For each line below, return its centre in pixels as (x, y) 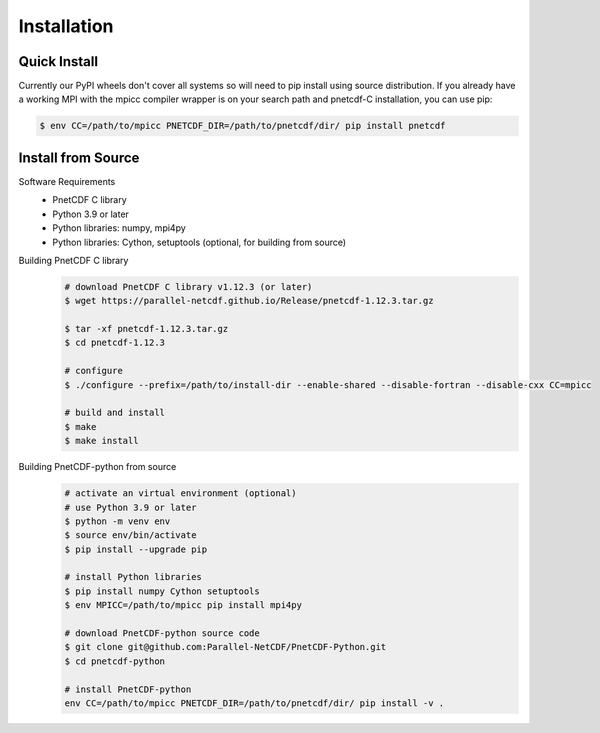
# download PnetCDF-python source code (162, 633)
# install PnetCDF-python (128, 689)
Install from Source (79, 157)
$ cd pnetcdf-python (114, 661)
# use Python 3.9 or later (130, 507)
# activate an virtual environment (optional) (180, 493)
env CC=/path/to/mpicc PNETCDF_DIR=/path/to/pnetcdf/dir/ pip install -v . (254, 703)
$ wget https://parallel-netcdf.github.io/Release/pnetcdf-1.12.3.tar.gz (249, 301)
